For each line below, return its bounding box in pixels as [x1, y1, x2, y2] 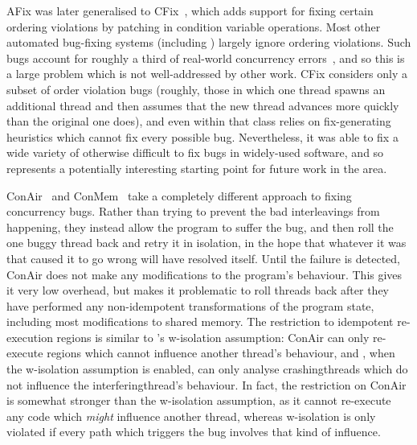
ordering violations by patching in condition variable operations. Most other [6, 18, 381, 35]
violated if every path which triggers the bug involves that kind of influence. [6, 423, 381, 440]
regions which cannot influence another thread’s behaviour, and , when [47, 344, 395, 361]
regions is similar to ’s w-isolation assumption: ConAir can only [56, 328, 370, 345]
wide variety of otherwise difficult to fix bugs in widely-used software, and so [6, 144, 384, 161]
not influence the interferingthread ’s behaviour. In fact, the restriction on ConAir [6, 376, 407, 393]
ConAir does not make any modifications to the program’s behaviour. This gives [6, 266, 403, 282]
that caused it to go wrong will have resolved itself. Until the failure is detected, [6, 249, 401, 266]
